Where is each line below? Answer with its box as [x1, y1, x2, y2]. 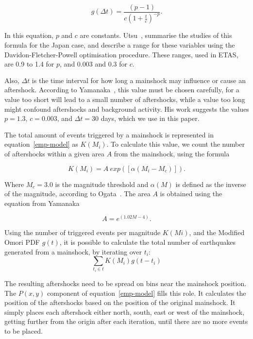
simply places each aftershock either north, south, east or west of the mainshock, [4, 306, 245, 317]
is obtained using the [160, 188, 222, 199]
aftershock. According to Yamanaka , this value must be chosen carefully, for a [4, 85, 239, 95]
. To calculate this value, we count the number [106, 139, 245, 149]
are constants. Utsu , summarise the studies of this [80, 30, 232, 40]
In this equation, [4, 30, 54, 40]
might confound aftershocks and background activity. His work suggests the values [4, 103, 249, 114]
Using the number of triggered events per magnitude [4, 227, 161, 237]
